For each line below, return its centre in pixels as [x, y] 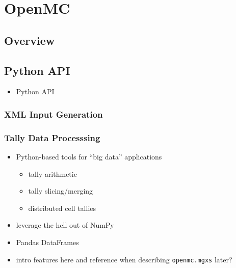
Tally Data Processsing [52, 137]
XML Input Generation [54, 114]
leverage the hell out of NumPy [65, 225]
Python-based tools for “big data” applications [89, 157]
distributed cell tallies [62, 208]
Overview [30, 40]
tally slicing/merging [61, 191]
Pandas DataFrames [47, 242]
